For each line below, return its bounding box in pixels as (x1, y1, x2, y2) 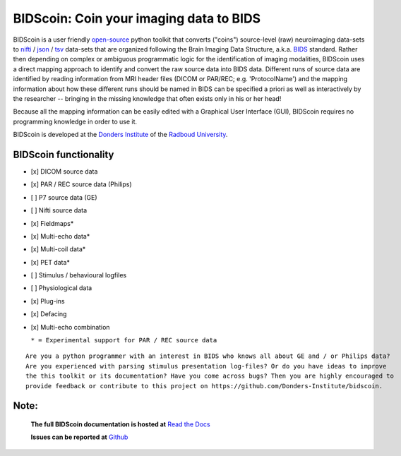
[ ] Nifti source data (30, 206, 88, 215)
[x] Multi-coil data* (30, 245, 86, 253)
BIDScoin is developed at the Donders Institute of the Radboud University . (13, 131, 228, 139)
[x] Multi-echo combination (30, 323, 110, 331)
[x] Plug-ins (30, 296, 65, 305)
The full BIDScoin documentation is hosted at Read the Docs (30, 420, 211, 428)
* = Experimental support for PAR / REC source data (30, 336, 217, 344)
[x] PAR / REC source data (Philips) (30, 180, 132, 188)
